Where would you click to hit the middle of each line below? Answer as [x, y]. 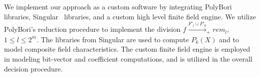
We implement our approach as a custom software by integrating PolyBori [118, 6]
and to [229, 39]
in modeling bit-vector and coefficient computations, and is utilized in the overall [128, 59]
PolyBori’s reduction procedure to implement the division [92, 29]
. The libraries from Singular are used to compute [112, 39]
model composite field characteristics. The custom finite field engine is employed [127, 49]
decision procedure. [34, 68]
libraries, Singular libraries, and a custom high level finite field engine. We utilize [130, 16]
